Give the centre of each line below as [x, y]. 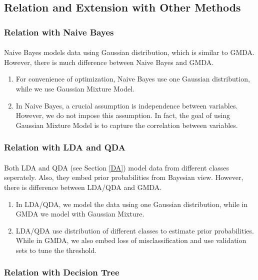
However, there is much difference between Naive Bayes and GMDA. [109, 62]
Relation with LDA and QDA [65, 147]
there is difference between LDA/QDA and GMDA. [83, 187]
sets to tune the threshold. [56, 250]
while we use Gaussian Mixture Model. [75, 88]
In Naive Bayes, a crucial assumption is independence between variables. [127, 105]
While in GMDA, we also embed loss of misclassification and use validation [131, 240]
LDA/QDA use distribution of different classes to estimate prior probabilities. [135, 230]
